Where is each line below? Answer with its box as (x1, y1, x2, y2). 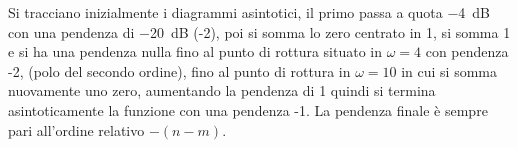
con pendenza (425, 41, 509, 62)
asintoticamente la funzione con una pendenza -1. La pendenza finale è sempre (8, 99, 488, 120)
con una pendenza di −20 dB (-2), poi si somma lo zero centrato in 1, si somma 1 (8, 21, 511, 42)
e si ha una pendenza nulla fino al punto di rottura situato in (8, 41, 383, 62)
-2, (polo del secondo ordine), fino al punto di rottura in (8, 60, 351, 81)
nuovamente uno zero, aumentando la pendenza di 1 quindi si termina (8, 80, 436, 101)
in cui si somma (401, 60, 497, 81)
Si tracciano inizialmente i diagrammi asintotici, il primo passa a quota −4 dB (8, 2, 490, 22)
